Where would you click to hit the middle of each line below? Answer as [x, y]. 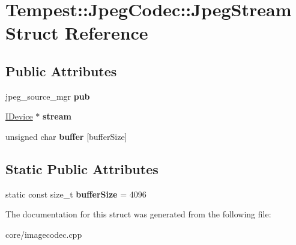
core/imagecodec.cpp [44, 234]
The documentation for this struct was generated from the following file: [138, 214]
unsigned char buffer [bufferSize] [66, 136]
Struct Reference [77, 33]
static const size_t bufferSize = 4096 [76, 194]
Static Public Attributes [82, 168]
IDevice [19, 116]
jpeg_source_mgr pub [48, 96]
